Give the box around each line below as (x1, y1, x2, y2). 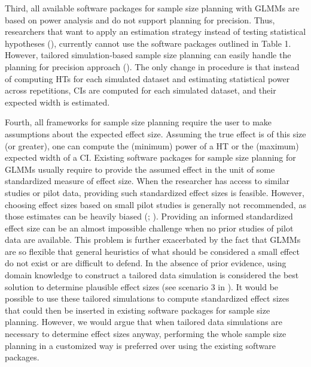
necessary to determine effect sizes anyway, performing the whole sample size (5, 327, 286, 340)
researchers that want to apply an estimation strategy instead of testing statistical (5, 25, 306, 38)
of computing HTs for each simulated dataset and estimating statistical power (5, 72, 290, 85)
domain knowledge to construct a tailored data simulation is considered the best (5, 269, 299, 281)
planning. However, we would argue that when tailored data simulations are (5, 315, 282, 328)
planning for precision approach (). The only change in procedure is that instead (5, 60, 300, 73)
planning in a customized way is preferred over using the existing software (5, 339, 276, 351)
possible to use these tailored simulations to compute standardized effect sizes (5, 292, 289, 305)
